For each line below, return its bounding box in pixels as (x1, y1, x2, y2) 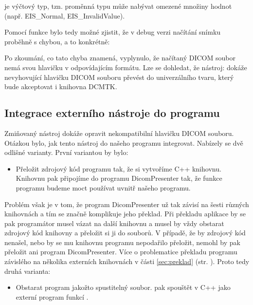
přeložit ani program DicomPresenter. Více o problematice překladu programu (4, 247, 237, 257)
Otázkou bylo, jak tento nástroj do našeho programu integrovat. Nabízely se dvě (4, 137, 243, 148)
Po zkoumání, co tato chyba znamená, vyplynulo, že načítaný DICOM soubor (4, 53, 235, 63)
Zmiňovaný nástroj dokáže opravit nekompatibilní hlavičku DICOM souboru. (4, 128, 234, 138)
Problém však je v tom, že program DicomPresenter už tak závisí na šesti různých (4, 199, 249, 209)
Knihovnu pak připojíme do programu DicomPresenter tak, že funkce (16, 173, 222, 183)
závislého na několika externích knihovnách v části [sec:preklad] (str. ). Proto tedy (4, 256, 250, 267)
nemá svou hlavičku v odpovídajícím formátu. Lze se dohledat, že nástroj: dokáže (4, 62, 247, 72)
